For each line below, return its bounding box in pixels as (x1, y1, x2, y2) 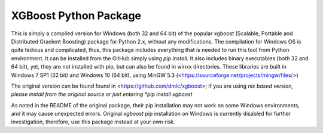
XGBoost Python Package (11, 9, 142, 22)
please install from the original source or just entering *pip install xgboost (11, 91, 193, 98)
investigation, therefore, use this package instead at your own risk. (11, 118, 176, 125)
